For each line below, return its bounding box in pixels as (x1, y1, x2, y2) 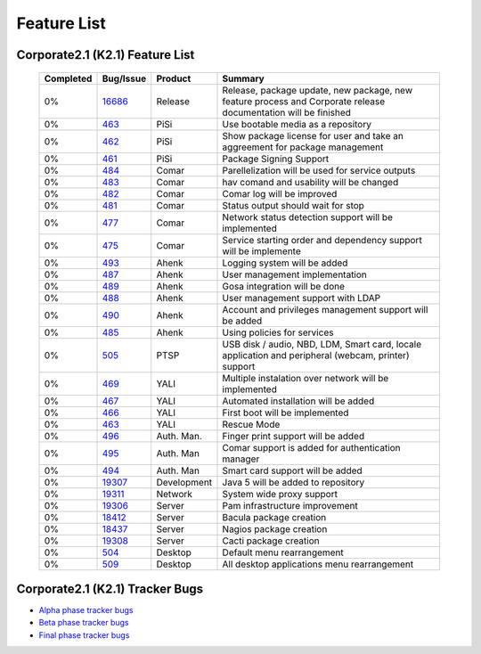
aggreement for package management (222, 141, 384, 153)
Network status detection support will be (222, 210, 394, 223)
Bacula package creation (222, 511, 327, 523)
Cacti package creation (222, 535, 320, 547)
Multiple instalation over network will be (222, 372, 389, 384)
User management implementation (222, 268, 367, 281)
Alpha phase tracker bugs (38, 605, 134, 616)
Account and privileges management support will (222, 303, 428, 315)
